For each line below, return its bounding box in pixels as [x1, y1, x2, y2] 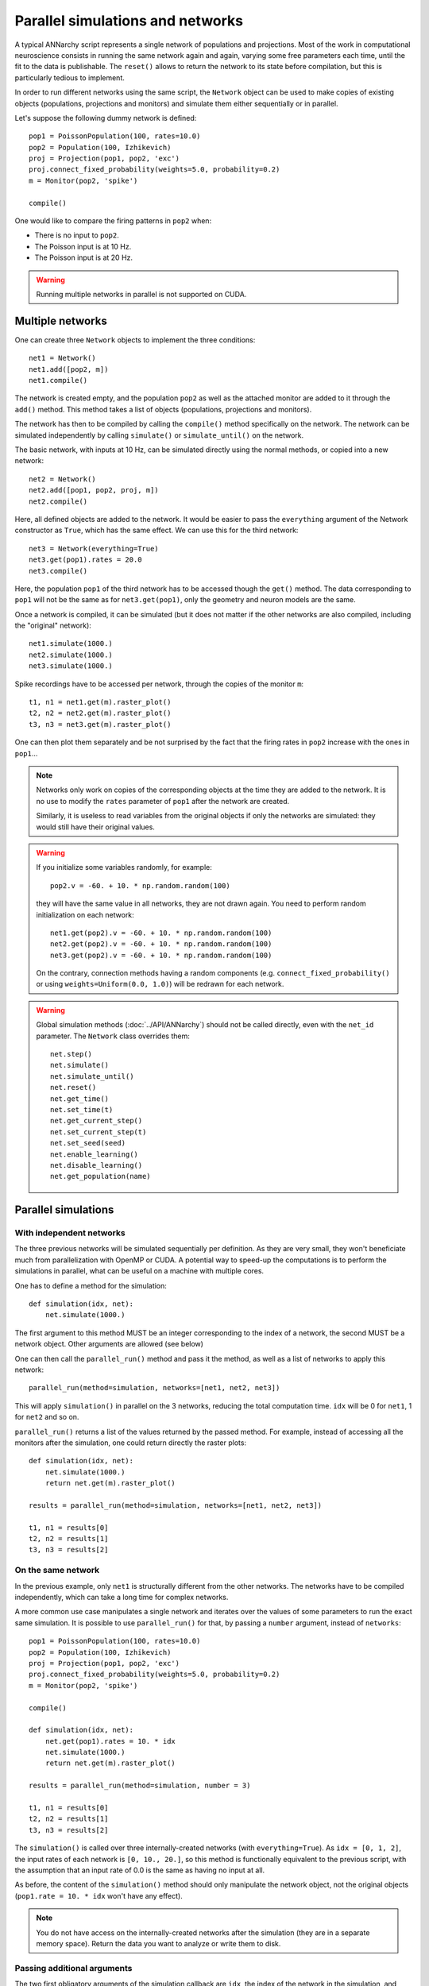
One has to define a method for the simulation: [14, 1281, 167, 1290]
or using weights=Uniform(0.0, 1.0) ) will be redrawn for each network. [36, 979, 284, 989]
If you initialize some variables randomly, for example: [36, 863, 212, 872]
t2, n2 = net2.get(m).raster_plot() [29, 709, 172, 718]
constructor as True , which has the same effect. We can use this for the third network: [14, 525, 299, 535]
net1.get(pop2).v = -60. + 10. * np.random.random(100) [50, 928, 272, 937]
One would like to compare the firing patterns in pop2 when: [14, 216, 212, 226]
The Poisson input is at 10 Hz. [34, 241, 132, 251]
